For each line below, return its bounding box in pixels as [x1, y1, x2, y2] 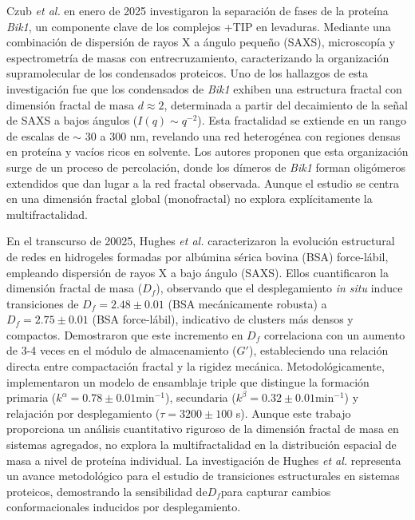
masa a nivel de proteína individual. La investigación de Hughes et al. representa [6, 451, 401, 468]
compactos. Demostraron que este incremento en [6, 326, 243, 343]
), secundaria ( [164, 389, 236, 406]
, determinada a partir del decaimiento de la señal [164, 96, 409, 113]
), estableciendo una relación [248, 342, 389, 359]
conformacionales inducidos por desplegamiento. [6, 498, 241, 515]
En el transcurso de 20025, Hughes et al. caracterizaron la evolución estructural [6, 232, 395, 249]
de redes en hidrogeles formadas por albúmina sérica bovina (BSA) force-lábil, [6, 248, 389, 264]
